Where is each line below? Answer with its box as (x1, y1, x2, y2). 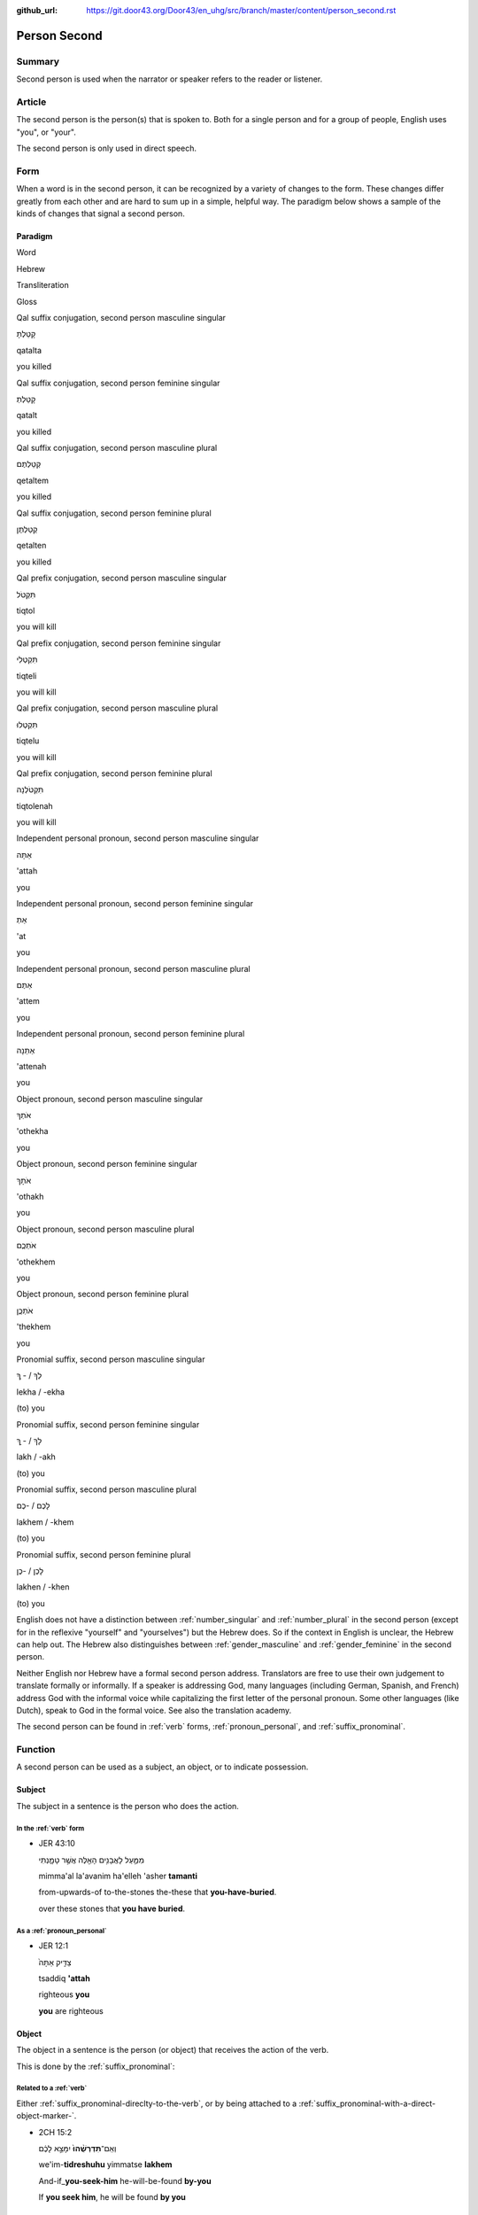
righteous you (38, 1989, 90, 2000)
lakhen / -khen (16, 1582, 70, 1592)
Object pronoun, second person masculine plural (16, 1224, 195, 1234)
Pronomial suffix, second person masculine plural (16, 1484, 197, 1495)
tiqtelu (16, 735, 40, 746)
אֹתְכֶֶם (16, 1240, 37, 1251)
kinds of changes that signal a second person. (16, 208, 185, 219)
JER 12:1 (38, 1940, 69, 1951)
